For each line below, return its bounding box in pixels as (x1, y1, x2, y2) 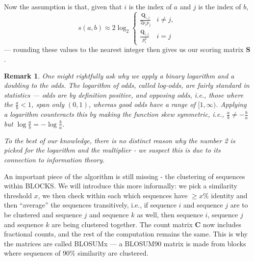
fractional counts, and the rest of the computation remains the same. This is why (4, 229, 248, 239)
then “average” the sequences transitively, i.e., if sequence (4, 200, 177, 210)
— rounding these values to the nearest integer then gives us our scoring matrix (4, 44, 244, 54)
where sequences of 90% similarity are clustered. (4, 248, 149, 258)
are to (230, 200, 248, 210)
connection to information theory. (4, 154, 105, 164)
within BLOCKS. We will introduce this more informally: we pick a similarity (4, 181, 237, 191)
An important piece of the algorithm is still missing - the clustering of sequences (4, 171, 245, 181)
